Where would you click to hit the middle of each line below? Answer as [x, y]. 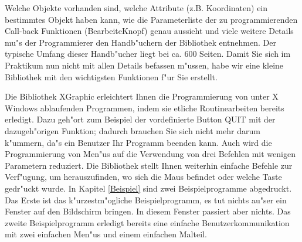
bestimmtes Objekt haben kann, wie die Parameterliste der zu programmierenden [151, 19]
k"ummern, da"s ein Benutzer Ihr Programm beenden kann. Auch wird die [138, 142]
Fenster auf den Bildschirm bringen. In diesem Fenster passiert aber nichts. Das [148, 211]
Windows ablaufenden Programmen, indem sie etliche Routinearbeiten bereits [145, 108]
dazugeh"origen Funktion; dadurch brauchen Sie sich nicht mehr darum [133, 130]
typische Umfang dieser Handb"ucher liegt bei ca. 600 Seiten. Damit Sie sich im [148, 54]
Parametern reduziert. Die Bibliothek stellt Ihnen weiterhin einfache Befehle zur [149, 165]
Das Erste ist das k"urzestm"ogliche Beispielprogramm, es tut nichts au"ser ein [146, 200]
